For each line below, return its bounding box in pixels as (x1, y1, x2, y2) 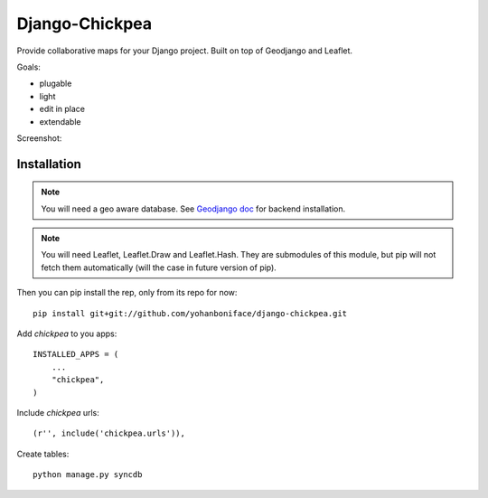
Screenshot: (16, 132, 62, 144)
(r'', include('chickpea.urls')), (33, 428, 185, 438)
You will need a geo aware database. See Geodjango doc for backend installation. (41, 203, 346, 214)
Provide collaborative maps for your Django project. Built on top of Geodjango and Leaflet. (16, 45, 352, 56)
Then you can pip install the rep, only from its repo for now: (16, 287, 238, 298)
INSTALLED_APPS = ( (33, 349, 119, 360)
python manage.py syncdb (33, 470, 143, 480)
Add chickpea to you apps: (16, 328, 117, 339)
